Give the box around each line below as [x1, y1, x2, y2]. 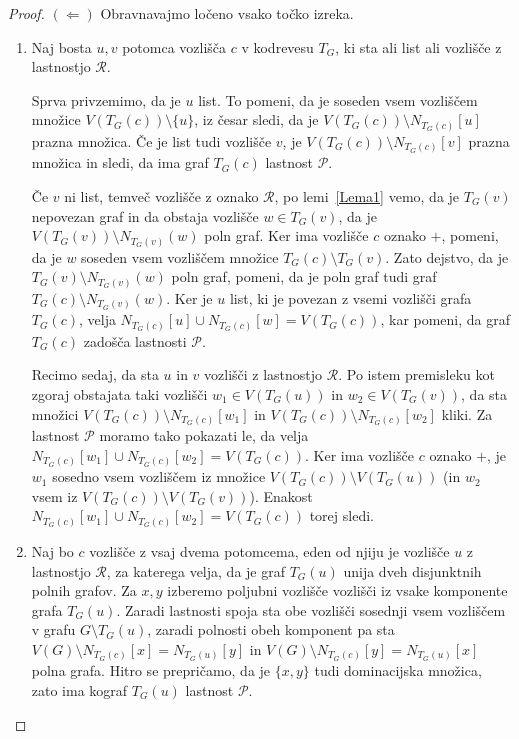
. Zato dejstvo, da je [385, 246, 509, 267]
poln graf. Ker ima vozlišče [204, 225, 369, 246]
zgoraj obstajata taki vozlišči [31, 384, 208, 405]
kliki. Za [441, 403, 493, 424]
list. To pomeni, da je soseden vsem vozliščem [198, 89, 478, 110]
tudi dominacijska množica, [314, 660, 482, 681]
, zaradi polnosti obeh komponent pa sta [147, 619, 395, 640]
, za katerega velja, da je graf [106, 560, 285, 581]
